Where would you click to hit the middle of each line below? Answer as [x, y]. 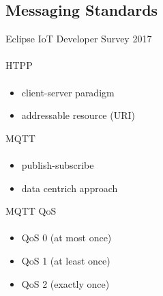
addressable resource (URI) [78, 115]
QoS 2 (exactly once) [65, 283]
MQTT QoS [31, 211]
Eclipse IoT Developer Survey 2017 [79, 39]
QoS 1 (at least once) [66, 260]
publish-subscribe [58, 164]
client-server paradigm [68, 92]
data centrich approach [70, 188]
